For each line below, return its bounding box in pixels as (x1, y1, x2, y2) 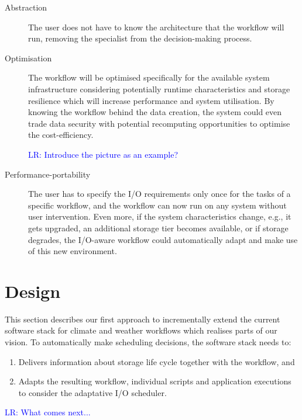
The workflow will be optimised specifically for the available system (28, 71, 270, 84)
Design (5, 279, 61, 303)
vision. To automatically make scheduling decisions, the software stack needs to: (5, 336, 291, 348)
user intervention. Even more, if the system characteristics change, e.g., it (28, 210, 291, 223)
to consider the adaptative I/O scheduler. (18, 386, 167, 398)
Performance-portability (5, 168, 91, 180)
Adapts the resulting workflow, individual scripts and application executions (18, 375, 291, 387)
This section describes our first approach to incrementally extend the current (5, 313, 280, 325)
